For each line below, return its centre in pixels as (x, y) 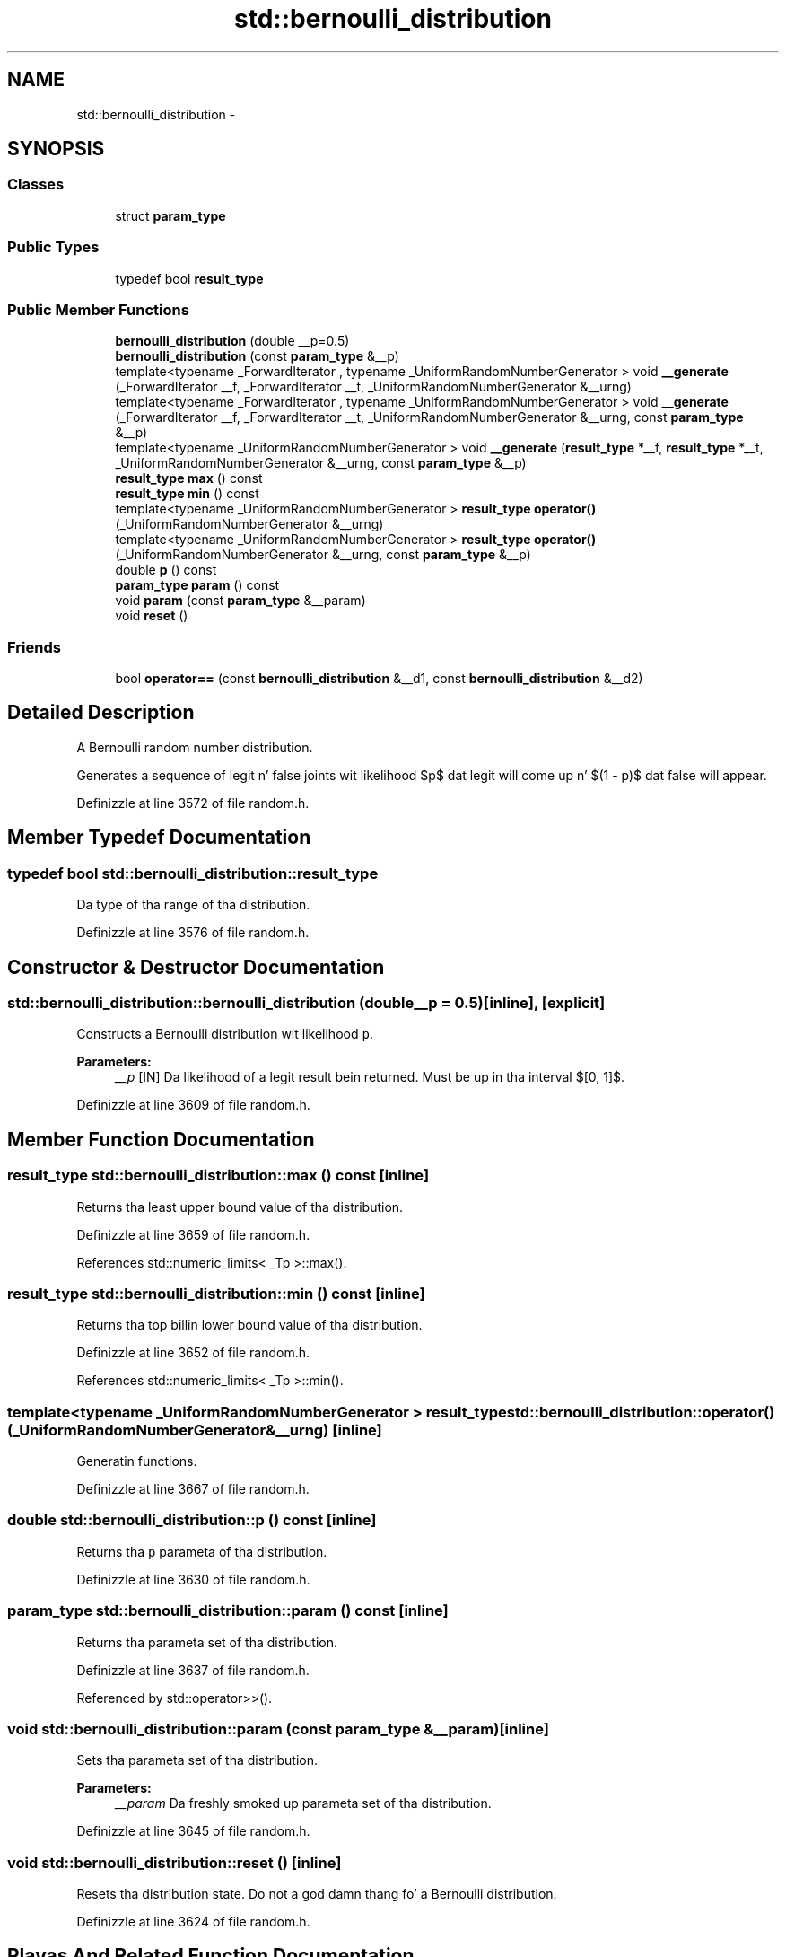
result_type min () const (187, 494)
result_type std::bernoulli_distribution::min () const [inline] (216, 1293)
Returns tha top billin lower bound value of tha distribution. (249, 1325)
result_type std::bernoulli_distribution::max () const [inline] (218, 1176)
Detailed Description (101, 713)
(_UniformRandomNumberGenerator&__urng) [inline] (195, 1430)
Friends (34, 647)
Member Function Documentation (161, 1139)
